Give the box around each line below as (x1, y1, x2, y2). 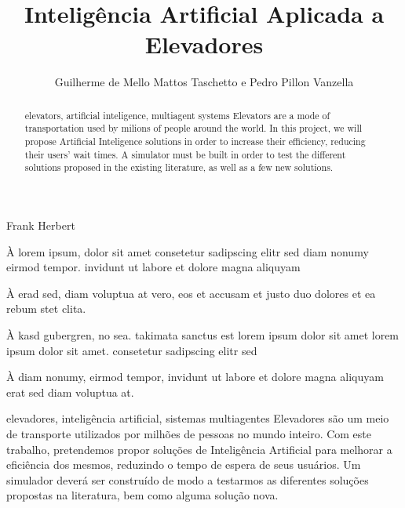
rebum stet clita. (6, 300, 86, 317)
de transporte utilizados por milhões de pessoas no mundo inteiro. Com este (6, 425, 372, 441)
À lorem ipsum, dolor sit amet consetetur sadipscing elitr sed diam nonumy (6, 243, 369, 259)
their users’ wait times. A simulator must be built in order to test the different (24, 147, 346, 161)
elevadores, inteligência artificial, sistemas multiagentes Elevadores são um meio (6, 410, 389, 426)
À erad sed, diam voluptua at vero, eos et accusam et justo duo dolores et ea (6, 285, 376, 301)
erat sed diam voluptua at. (6, 383, 134, 400)
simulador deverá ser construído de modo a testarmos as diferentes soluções (6, 471, 369, 488)
